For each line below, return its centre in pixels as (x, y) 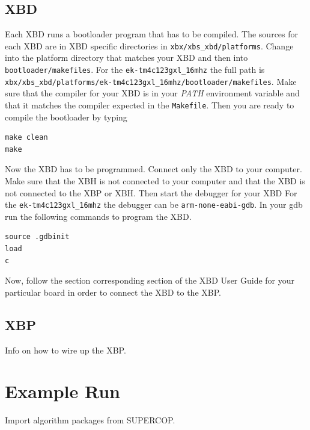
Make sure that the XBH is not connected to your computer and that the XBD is (155, 180)
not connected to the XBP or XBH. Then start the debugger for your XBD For (151, 192)
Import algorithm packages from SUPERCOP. (90, 420)
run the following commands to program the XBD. (98, 216)
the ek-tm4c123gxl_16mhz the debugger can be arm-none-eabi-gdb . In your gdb (154, 204)
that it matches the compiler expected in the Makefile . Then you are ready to (150, 104)
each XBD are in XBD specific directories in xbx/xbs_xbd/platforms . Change (149, 45)
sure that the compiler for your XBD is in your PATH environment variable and (152, 93)
